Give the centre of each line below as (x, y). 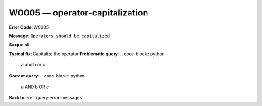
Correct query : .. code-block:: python (47, 76)
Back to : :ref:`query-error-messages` (46, 98)
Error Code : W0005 (29, 27)
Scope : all (19, 45)
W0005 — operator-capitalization (79, 13)
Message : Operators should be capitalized (59, 36)
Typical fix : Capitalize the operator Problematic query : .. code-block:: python (87, 54)
